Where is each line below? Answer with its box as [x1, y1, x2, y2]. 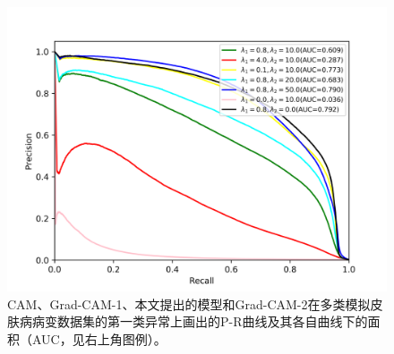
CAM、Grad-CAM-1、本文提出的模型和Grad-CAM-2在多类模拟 [7, 294, 371, 313]
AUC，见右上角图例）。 [31, 329, 167, 348]
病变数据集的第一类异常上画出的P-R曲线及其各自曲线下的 [31, 312, 368, 331]
